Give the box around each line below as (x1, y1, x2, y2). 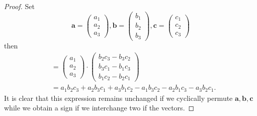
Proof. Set (4, 1, 35, 11)
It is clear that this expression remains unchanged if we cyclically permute (4, 92, 233, 103)
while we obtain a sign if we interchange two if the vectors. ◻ (4, 102, 195, 113)
